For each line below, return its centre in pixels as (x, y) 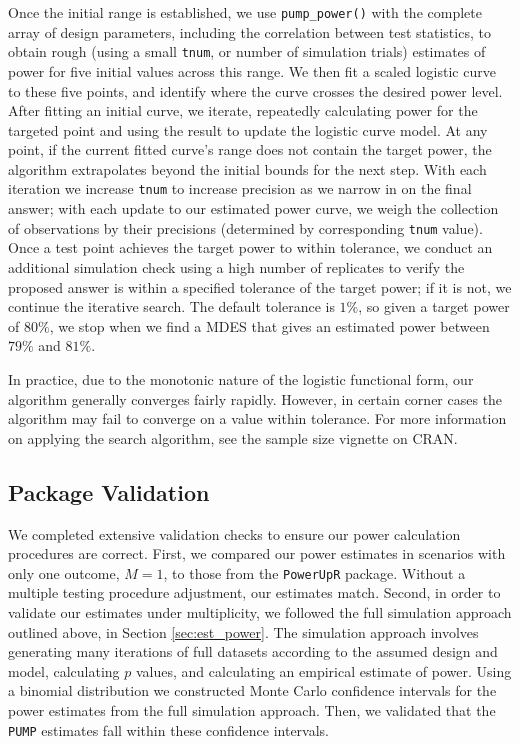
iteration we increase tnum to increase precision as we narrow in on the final (240, 188)
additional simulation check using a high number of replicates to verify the (236, 266)
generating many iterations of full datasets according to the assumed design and (253, 651)
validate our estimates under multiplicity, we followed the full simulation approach (260, 611)
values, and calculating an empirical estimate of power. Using (324, 670)
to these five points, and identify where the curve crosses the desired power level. (255, 90)
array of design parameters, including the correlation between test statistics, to (249, 31)
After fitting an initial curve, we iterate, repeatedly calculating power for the (243, 110)
